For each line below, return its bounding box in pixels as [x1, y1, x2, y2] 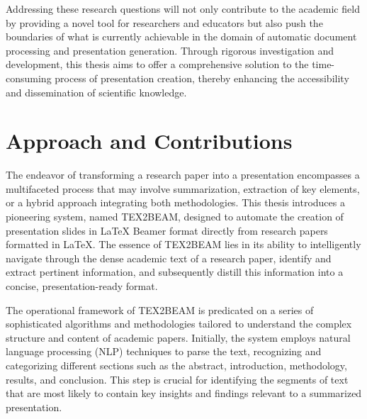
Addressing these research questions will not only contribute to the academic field [6, 1, 360, 16]
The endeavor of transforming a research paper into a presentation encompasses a [6, 167, 360, 182]
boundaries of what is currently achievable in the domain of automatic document [6, 29, 357, 44]
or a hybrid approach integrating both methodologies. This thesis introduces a [6, 195, 345, 210]
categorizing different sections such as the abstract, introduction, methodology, [6, 358, 347, 372]
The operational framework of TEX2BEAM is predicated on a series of [6, 302, 314, 317]
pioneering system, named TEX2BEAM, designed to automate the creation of [6, 209, 344, 224]
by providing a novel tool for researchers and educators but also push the [6, 15, 323, 30]
